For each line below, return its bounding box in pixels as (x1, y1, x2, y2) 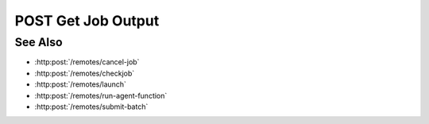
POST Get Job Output (14, 12, 160, 29)
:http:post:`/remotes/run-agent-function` (34, 91, 168, 100)
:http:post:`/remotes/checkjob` (34, 68, 135, 78)
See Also (14, 35, 63, 49)
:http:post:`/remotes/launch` (34, 79, 127, 89)
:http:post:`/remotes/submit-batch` (34, 102, 149, 111)
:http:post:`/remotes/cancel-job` (34, 57, 140, 67)
